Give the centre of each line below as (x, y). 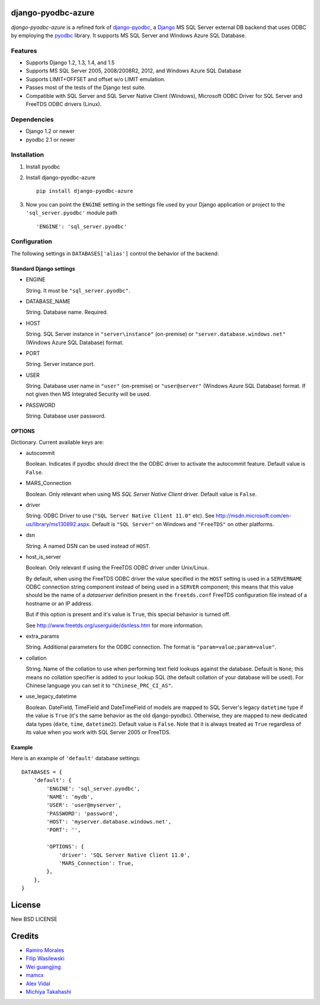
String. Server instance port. (60, 364)
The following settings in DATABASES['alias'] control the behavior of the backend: (115, 253)
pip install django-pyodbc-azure (85, 191)
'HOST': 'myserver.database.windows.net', (109, 822)
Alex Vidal (38, 983)
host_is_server (44, 556)
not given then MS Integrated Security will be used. (88, 394)
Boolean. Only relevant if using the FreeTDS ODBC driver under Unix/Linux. (117, 568)
